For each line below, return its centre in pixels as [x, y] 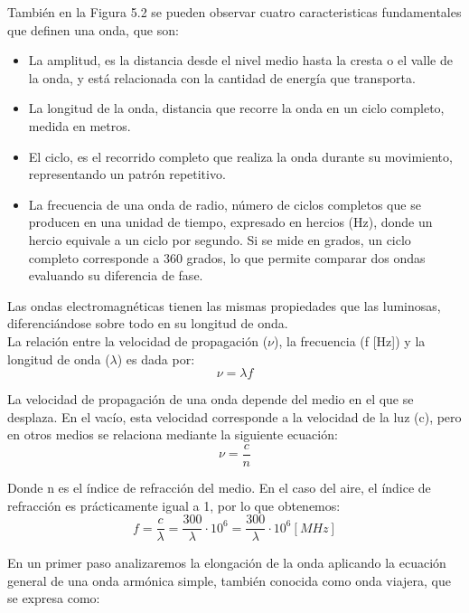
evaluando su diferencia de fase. [116, 275]
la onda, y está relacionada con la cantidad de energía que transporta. [222, 77]
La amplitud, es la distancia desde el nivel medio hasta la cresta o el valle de [240, 60]
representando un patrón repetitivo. [127, 174]
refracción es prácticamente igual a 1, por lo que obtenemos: [174, 505]
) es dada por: [156, 358]
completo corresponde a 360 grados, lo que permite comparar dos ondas [227, 257]
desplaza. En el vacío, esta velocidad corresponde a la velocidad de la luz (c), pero [234, 416]
